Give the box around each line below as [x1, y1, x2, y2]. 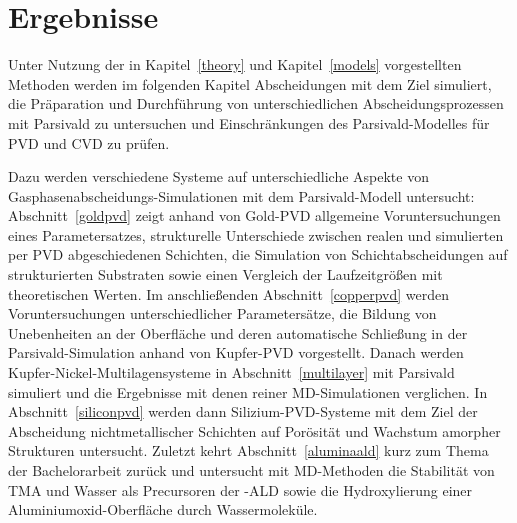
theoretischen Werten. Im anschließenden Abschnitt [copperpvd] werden [8, 283, 450, 304]
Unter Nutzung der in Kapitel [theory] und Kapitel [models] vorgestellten [8, 54, 462, 75]
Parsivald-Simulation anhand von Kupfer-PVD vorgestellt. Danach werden [8, 342, 464, 363]
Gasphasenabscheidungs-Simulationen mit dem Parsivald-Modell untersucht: [8, 185, 475, 206]
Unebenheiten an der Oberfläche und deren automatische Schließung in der [8, 322, 468, 343]
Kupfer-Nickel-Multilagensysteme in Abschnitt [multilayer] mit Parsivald [8, 362, 455, 383]
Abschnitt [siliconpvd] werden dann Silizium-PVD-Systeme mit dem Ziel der [8, 401, 478, 422]
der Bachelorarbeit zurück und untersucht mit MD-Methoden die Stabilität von [8, 460, 495, 480]
